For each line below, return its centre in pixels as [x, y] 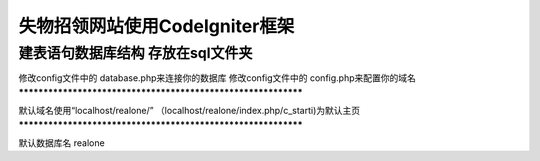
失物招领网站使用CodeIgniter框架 [156, 26]
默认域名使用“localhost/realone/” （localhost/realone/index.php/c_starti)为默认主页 [189, 111]
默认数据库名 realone [61, 142]
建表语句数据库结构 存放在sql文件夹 [135, 53]
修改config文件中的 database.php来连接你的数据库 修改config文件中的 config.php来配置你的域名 [217, 78]
